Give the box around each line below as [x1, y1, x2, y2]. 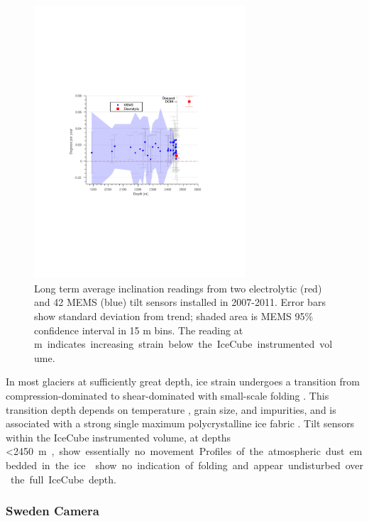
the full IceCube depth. [10, 471, 116, 486]
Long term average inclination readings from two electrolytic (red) [34, 280, 322, 295]
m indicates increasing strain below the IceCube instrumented [34, 336, 315, 351]
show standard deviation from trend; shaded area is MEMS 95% [34, 309, 314, 323]
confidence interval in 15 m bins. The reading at [34, 322, 243, 337]
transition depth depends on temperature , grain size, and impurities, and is [6, 402, 336, 417]
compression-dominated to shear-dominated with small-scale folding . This [6, 388, 329, 402]
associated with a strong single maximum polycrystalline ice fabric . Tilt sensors [6, 416, 355, 431]
